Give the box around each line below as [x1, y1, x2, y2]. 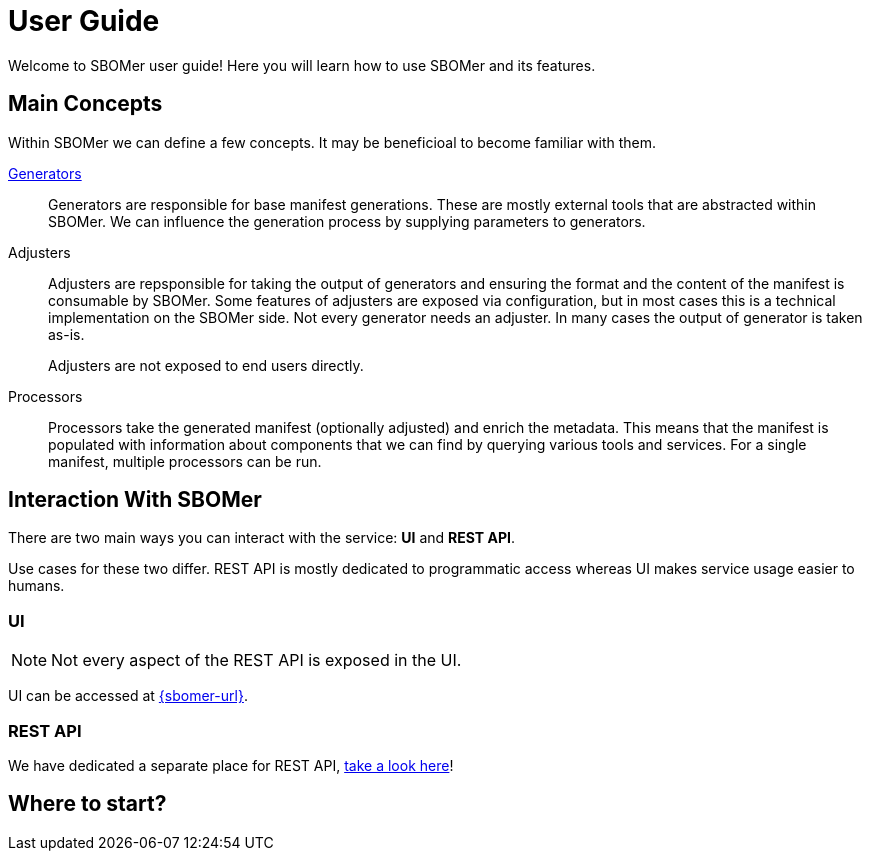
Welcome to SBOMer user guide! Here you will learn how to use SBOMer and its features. [8, 56, 596, 74]
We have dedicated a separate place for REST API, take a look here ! [8, 756, 454, 774]
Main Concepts [8, 91, 163, 117]
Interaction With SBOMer [8, 487, 262, 513]
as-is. [48, 325, 85, 343]
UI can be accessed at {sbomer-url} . [8, 687, 248, 705]
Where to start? [8, 791, 167, 817]
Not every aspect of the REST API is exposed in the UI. [51, 650, 462, 671]
